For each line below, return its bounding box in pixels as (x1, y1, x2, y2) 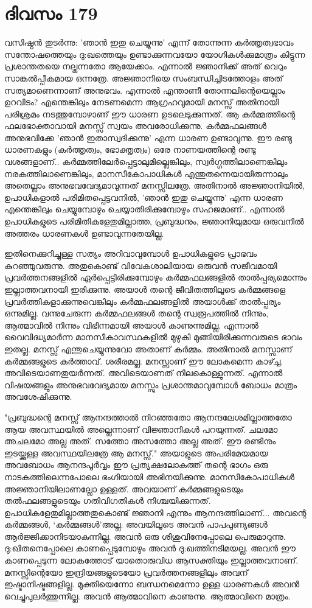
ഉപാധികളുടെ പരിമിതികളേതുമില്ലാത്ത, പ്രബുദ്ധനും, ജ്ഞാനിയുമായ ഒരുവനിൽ (4, 215, 304, 228)
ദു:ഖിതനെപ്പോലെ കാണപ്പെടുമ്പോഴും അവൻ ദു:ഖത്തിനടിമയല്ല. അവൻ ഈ (4, 542, 296, 554)
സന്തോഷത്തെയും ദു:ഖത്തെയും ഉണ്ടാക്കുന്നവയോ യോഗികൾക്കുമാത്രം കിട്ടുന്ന (4, 47, 305, 60)
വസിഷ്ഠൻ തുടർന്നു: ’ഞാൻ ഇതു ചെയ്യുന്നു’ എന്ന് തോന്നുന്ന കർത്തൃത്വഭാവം (4, 36, 294, 49)
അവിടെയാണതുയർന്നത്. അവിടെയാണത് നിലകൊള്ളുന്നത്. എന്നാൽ (4, 366, 283, 379)
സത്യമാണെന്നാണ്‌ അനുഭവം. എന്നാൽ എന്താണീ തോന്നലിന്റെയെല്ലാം (4, 83, 285, 96)
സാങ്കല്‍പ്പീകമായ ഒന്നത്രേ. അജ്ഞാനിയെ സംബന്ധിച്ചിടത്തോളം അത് (4, 71, 283, 84)
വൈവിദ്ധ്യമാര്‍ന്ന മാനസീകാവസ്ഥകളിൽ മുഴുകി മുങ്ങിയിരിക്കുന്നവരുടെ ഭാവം (4, 330, 302, 343)
